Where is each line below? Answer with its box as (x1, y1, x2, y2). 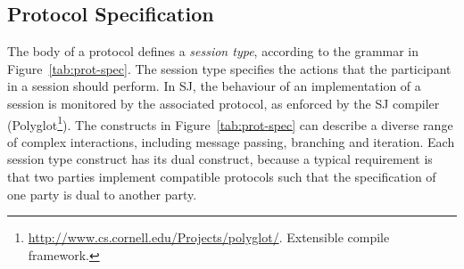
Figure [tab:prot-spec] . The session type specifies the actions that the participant (7, 59, 452, 77)
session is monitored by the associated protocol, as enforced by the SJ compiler (7, 94, 440, 112)
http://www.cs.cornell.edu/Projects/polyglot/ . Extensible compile (28, 228, 390, 247)
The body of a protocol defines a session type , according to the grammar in (7, 42, 419, 61)
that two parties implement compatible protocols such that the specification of (7, 167, 436, 186)
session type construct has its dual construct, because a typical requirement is (7, 150, 433, 168)
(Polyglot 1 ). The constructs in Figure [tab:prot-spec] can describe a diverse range (7, 112, 453, 134)
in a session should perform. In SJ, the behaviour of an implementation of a (7, 77, 421, 95)
